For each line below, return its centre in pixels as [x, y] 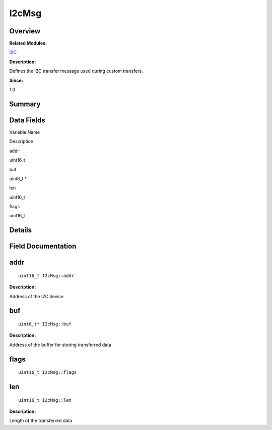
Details [21, 230]
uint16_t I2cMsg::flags [48, 372]
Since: [16, 80]
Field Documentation [43, 246]
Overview [25, 31]
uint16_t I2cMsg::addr [46, 276]
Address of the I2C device [37, 296]
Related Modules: [28, 43]
